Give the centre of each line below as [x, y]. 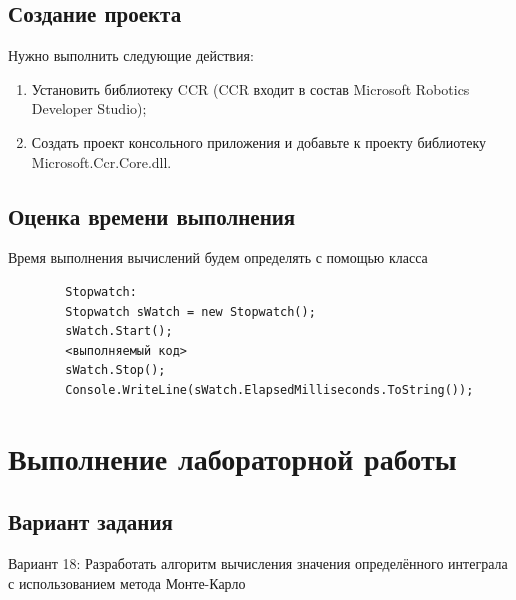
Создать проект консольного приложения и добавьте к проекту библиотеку [259, 141]
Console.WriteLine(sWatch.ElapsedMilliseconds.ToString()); [269, 389]
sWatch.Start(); [119, 331]
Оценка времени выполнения [152, 215]
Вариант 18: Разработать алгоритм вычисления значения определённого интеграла [258, 563]
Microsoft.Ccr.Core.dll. [101, 161]
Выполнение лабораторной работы [232, 457]
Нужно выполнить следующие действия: [131, 55]
